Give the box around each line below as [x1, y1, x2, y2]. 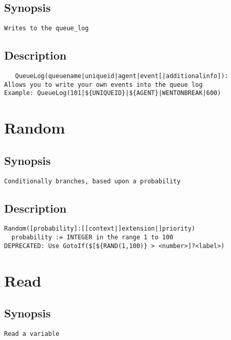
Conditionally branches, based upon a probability [4, 177, 181, 185]
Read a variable [4, 330, 60, 338]
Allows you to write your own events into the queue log [4, 81, 203, 88]
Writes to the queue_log [4, 25, 89, 32]
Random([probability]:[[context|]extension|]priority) [4, 225, 196, 233]
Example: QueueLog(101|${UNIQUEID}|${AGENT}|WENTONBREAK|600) [4, 89, 221, 97]
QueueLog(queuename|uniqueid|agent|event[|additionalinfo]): [15, 72, 228, 80]
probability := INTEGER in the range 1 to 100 [11, 234, 174, 241]
